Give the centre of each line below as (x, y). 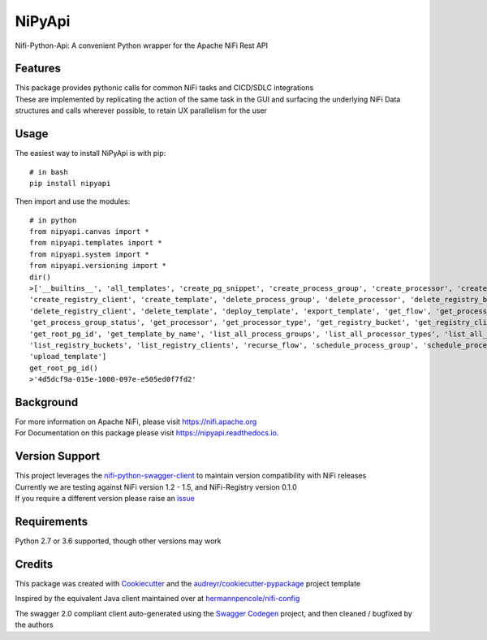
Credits (34, 564)
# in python (53, 220)
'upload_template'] (68, 357)
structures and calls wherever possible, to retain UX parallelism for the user (141, 110)
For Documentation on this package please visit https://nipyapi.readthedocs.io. (147, 433)
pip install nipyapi (70, 183)
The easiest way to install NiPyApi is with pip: (91, 154)
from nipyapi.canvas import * (90, 232)
